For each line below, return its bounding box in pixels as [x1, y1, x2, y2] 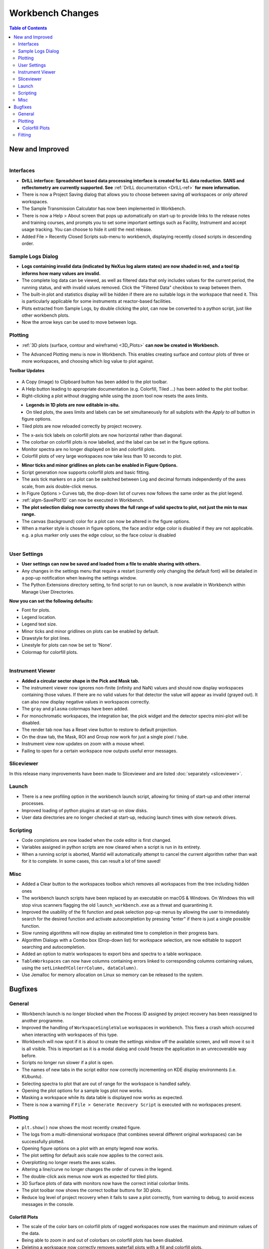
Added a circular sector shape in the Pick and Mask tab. [21, 677, 139, 684]
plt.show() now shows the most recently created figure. [21, 1124, 141, 1130]
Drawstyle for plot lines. [21, 635, 71, 641]
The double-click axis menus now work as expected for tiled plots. [21, 1173, 158, 1179]
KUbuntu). [21, 1074, 43, 1080]
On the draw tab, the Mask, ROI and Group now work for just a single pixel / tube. [21, 733, 189, 739]
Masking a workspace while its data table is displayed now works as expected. [21, 1095, 184, 1101]
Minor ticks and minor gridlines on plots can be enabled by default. [21, 628, 159, 634]
